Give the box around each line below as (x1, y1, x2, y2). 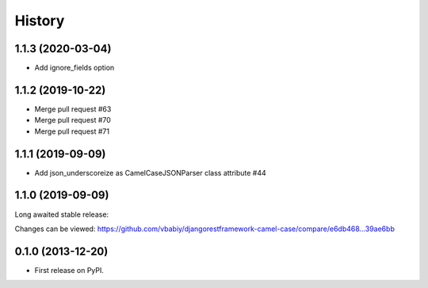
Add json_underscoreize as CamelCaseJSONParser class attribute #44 (34, 168, 267, 177)
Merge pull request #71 (34, 127, 110, 136)
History (14, 12, 65, 29)
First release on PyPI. (34, 265, 105, 275)
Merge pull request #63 (34, 104, 112, 114)
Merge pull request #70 (34, 116, 111, 125)
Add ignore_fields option (34, 63, 115, 73)
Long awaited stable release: (14, 210, 109, 219)
